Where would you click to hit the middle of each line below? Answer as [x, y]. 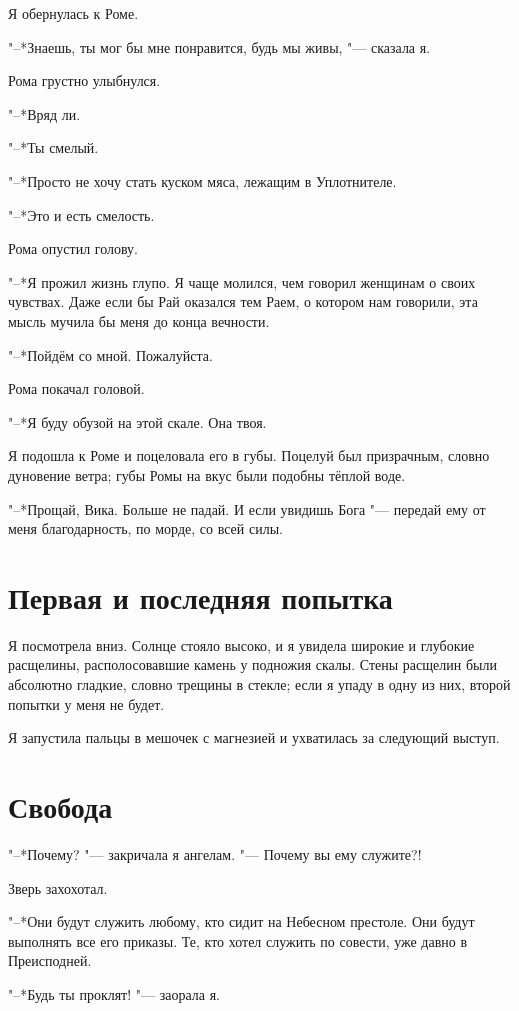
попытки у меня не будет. [86, 703]
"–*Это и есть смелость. [81, 214]
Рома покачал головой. [76, 388]
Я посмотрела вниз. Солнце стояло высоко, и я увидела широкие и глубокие [241, 644]
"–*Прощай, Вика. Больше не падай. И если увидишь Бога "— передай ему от [247, 508]
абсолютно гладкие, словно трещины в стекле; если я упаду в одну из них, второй [259, 684]
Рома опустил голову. [73, 248]
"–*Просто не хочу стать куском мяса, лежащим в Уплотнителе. [202, 180]
